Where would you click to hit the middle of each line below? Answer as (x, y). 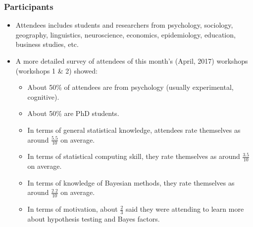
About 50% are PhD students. (73, 113)
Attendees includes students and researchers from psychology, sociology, (124, 25)
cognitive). (43, 96)
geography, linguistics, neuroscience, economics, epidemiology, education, (126, 34)
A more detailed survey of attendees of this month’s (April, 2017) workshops (132, 61)
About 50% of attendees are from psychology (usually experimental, (130, 87)
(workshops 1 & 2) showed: (56, 70)
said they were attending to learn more (185, 209)
